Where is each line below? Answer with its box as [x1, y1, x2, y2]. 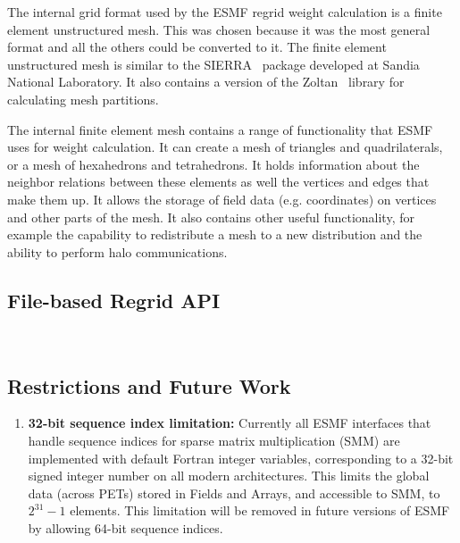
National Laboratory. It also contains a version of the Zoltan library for [7, 72, 405, 91]
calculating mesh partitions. [7, 89, 159, 108]
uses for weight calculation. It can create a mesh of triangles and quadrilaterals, [7, 138, 443, 156]
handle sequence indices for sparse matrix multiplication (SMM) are [28, 430, 400, 449]
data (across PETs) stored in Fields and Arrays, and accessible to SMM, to [28, 483, 440, 502]
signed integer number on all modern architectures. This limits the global [28, 466, 430, 485]
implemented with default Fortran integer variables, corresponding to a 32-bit [28, 448, 454, 467]
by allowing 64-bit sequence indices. [28, 518, 223, 537]
